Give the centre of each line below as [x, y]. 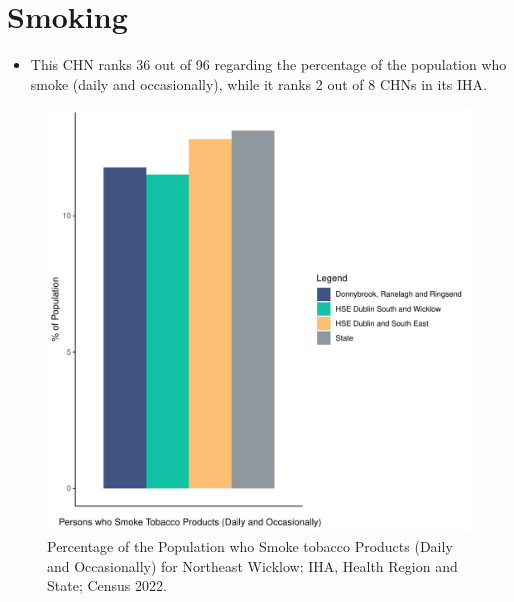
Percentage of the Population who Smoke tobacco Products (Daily [250, 545]
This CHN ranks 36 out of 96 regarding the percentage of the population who [268, 64]
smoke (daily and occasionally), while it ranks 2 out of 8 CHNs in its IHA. [258, 83]
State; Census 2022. [107, 585]
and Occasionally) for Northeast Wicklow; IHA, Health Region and [252, 565]
